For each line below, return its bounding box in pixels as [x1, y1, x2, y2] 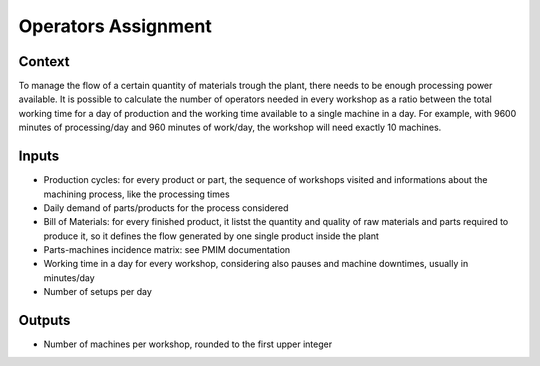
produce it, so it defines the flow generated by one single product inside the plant [43, 230, 380, 242]
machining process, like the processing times [43, 188, 230, 200]
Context [18, 53, 70, 70]
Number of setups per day [43, 286, 152, 298]
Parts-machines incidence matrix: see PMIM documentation [43, 244, 291, 256]
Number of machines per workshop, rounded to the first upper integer [43, 338, 333, 350]
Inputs [18, 148, 60, 165]
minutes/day [43, 271, 95, 284]
